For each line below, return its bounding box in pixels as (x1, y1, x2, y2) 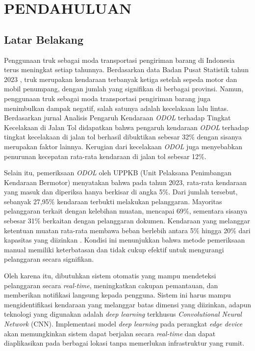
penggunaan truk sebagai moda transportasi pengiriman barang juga (4, 93, 211, 103)
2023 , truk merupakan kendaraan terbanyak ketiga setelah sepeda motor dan (4, 74, 237, 84)
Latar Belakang (4, 31, 84, 47)
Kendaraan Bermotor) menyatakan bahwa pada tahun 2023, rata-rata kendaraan (4, 177, 247, 187)
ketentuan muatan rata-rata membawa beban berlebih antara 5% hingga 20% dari (4, 225, 251, 235)
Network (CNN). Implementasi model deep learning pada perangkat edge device (4, 319, 243, 329)
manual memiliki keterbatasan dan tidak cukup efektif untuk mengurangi (4, 244, 224, 254)
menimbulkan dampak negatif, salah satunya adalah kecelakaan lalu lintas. (4, 103, 229, 113)
